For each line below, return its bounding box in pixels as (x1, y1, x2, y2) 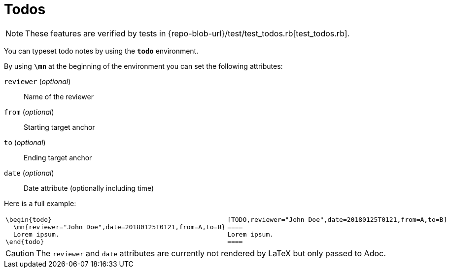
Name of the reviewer (24, 92, 94, 101)
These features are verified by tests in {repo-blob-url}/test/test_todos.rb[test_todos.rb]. (25, 28, 350, 38)
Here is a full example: (4, 199, 76, 208)
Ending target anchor (24, 153, 92, 162)
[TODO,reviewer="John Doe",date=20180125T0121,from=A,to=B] (227, 215, 448, 223)
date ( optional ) (4, 168, 54, 177)
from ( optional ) (4, 107, 54, 116)
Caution (5, 248, 35, 258)
